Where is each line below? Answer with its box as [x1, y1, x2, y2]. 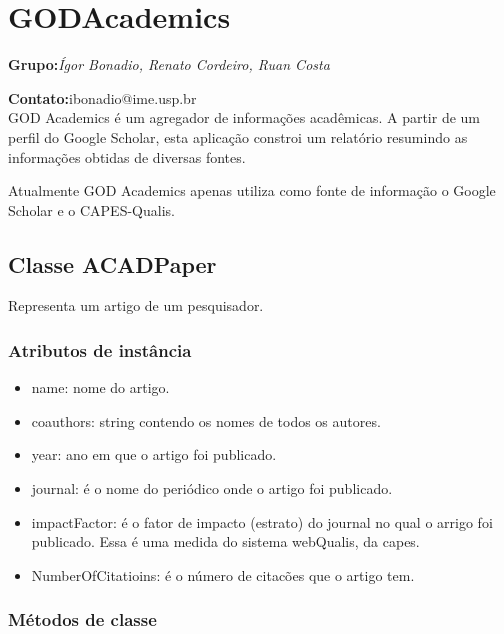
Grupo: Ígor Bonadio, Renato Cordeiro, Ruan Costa [8, 54, 330, 75]
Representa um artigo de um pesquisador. [8, 295, 264, 316]
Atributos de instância [8, 338, 192, 362]
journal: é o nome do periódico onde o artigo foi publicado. [31, 478, 393, 499]
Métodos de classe [8, 607, 157, 632]
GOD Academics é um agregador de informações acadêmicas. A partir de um [8, 107, 480, 128]
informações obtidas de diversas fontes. [8, 146, 246, 167]
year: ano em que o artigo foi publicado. [31, 444, 277, 465]
